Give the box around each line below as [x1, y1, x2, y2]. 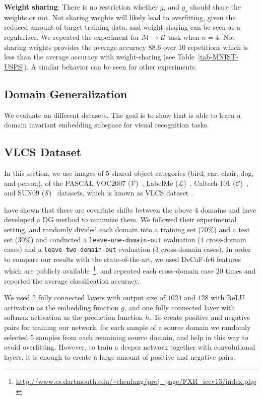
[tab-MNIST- [198, 51, 238, 62]
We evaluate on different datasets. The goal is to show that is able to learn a [4, 109, 241, 120]
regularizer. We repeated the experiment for [4, 31, 140, 42]
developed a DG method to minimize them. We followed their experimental [4, 214, 237, 225]
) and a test [214, 224, 250, 234]
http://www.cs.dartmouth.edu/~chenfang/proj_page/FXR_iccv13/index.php [16, 376, 256, 386]
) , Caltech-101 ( [183, 177, 236, 188]
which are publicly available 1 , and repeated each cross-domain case [4, 264, 214, 276]
